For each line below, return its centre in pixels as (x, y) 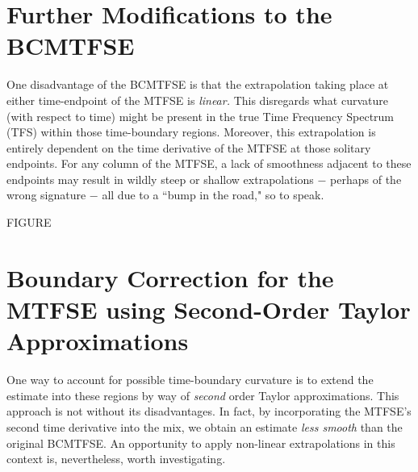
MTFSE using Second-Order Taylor (209, 309)
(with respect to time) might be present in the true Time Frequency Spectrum (201, 116)
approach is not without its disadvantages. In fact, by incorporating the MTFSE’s (209, 411)
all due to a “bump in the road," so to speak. (213, 195)
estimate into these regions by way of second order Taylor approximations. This (203, 395)
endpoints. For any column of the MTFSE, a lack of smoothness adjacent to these (209, 163)
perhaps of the (366, 179)
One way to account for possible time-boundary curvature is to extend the (190, 380)
